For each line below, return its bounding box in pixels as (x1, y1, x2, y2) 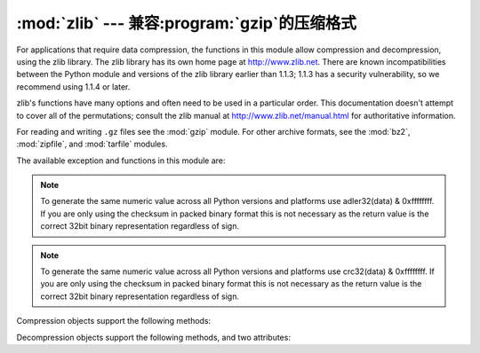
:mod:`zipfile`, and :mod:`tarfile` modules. (16, 138, 168, 150)
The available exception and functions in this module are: (16, 155, 226, 166)
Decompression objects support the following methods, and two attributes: (16, 332, 291, 342)
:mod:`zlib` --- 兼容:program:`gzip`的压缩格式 (16, 13, 357, 33)
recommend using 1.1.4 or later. (16, 81, 131, 92)
